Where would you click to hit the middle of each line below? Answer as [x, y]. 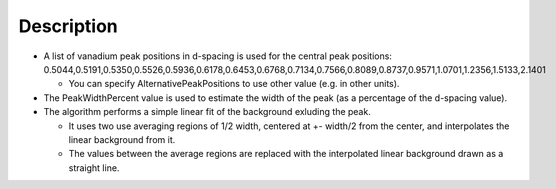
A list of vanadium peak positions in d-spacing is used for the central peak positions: [217, 56]
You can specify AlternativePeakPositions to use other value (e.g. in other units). [234, 84]
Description [68, 26]
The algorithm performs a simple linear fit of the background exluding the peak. [207, 112]
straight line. [94, 167]
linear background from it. [122, 139]
